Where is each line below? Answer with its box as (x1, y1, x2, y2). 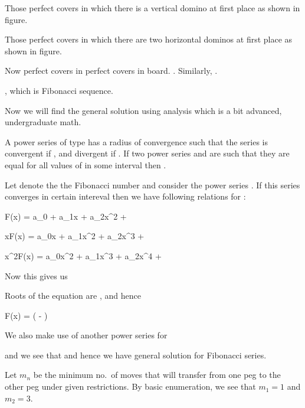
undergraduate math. (5, 116, 81, 128)
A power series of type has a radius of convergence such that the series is (5, 135, 268, 148)
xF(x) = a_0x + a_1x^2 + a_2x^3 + (5, 230, 145, 242)
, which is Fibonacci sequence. (5, 84, 113, 96)
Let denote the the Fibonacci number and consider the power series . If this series (5, 178, 300, 191)
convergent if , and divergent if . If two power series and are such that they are (5, 147, 290, 159)
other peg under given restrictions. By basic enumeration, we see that (5, 380, 256, 393)
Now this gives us (5, 269, 68, 282)
